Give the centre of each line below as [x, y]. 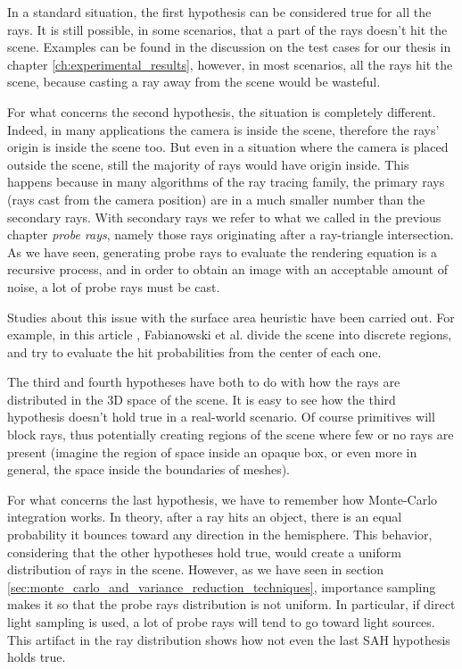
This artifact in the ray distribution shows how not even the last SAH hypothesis [229, 639]
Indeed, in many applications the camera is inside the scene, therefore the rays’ [223, 129]
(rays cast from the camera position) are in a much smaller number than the [216, 199]
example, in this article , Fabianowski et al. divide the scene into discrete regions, [230, 334]
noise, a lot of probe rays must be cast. [114, 286]
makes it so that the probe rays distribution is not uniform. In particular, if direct [231, 604]
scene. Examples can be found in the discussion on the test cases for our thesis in [229, 47]
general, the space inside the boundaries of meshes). [149, 469]
